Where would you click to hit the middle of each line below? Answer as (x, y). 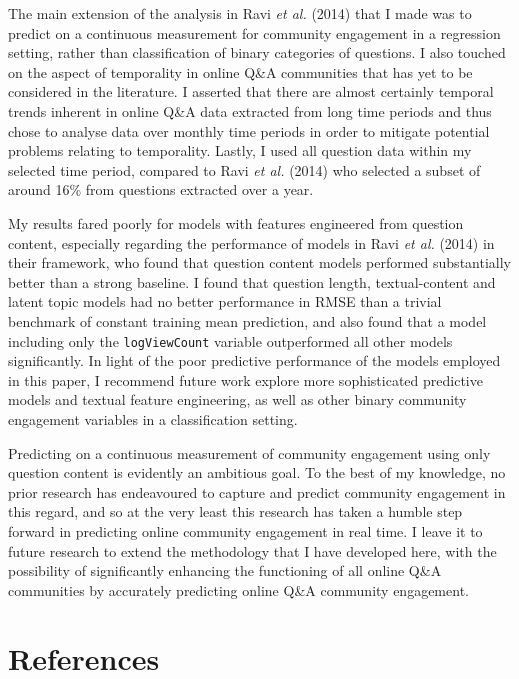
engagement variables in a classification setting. (153, 418)
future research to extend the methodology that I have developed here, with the (252, 550)
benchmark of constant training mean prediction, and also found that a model (247, 320)
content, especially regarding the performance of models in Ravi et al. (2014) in (251, 242)
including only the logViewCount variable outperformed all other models (230, 340)
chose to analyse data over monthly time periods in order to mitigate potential (249, 130)
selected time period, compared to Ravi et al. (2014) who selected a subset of (244, 169)
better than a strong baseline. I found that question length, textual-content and (252, 281)
